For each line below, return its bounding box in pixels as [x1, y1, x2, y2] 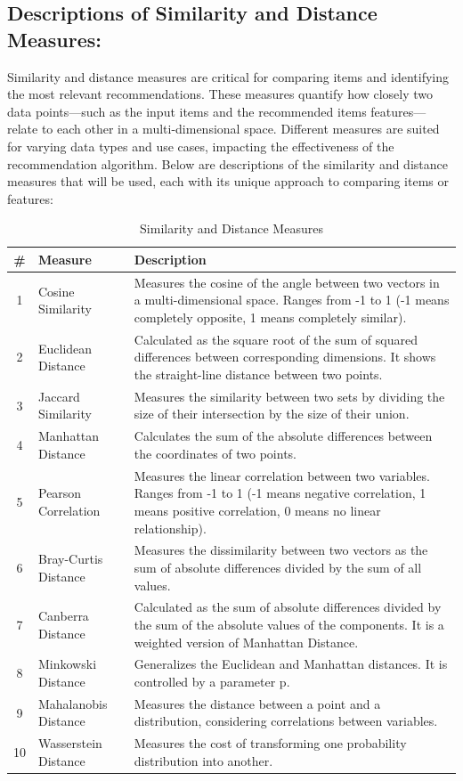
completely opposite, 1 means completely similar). [134, 307, 407, 326]
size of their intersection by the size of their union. [134, 404, 410, 423]
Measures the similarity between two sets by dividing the [134, 386, 445, 405]
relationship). [134, 518, 207, 537]
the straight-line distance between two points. [134, 365, 383, 383]
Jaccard [38, 386, 80, 405]
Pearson [38, 484, 82, 502]
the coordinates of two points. [134, 443, 297, 462]
